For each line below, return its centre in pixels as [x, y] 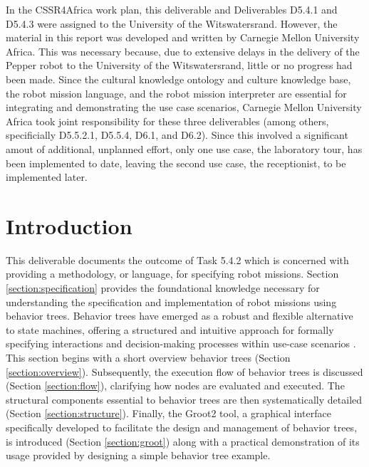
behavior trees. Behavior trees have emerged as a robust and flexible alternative [180, 316]
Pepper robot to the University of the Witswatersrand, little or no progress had [179, 65]
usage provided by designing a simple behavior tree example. [138, 455]
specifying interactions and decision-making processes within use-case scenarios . [181, 343]
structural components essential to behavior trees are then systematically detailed [184, 399]
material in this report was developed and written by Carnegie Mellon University [183, 37]
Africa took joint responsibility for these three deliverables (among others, [167, 121]
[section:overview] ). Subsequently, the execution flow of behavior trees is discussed [184, 371]
